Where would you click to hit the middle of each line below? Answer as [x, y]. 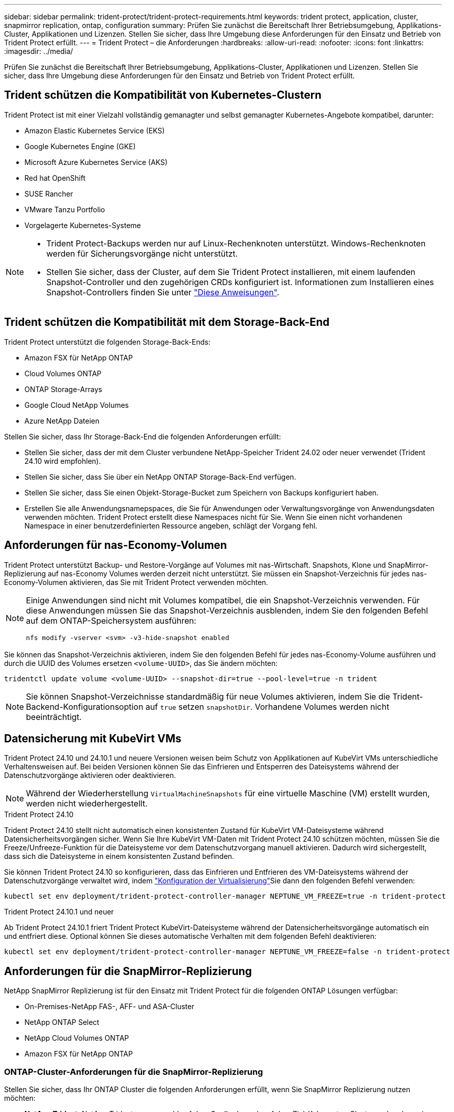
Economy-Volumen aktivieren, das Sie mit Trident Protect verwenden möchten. [136, 582]
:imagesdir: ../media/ [39, 51]
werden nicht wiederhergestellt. [87, 804]
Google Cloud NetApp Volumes [77, 405]
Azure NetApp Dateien [62, 421]
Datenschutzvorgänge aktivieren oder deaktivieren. [90, 775]
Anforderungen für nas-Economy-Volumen [116, 545]
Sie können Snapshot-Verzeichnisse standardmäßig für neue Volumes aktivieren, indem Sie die [208, 696]
